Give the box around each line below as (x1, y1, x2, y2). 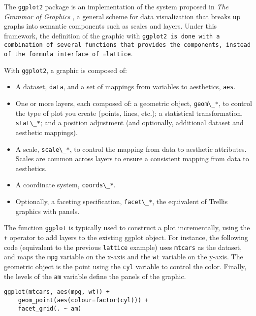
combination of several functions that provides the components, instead (4, 41, 251, 48)
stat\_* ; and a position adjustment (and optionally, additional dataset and (15, 117, 244, 128)
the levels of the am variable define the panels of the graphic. (4, 271, 186, 281)
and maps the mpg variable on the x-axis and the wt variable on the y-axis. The (4, 251, 243, 262)
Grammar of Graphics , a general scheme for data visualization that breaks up (4, 11, 241, 21)
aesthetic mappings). (15, 127, 78, 138)
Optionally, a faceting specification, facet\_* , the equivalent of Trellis (15, 196, 228, 207)
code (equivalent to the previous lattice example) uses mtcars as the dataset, (4, 242, 242, 252)
